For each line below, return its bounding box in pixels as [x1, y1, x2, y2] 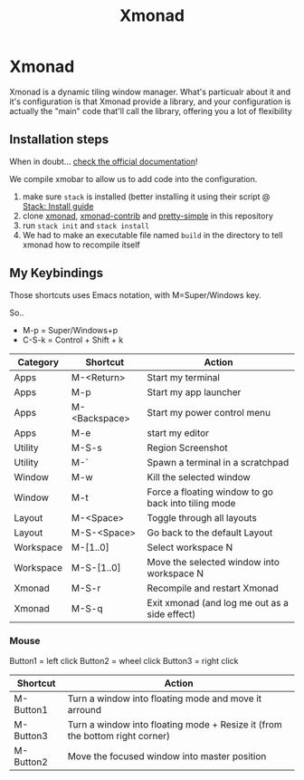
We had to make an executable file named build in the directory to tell [22, 229, 283, 240]
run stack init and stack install [22, 219, 149, 231]
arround [67, 703, 102, 716]
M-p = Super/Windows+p [22, 324, 119, 335]
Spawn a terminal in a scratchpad [147, 456, 290, 468]
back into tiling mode [147, 496, 236, 509]
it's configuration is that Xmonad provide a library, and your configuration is [9, 96, 291, 107]
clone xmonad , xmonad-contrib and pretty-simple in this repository [22, 210, 274, 221]
